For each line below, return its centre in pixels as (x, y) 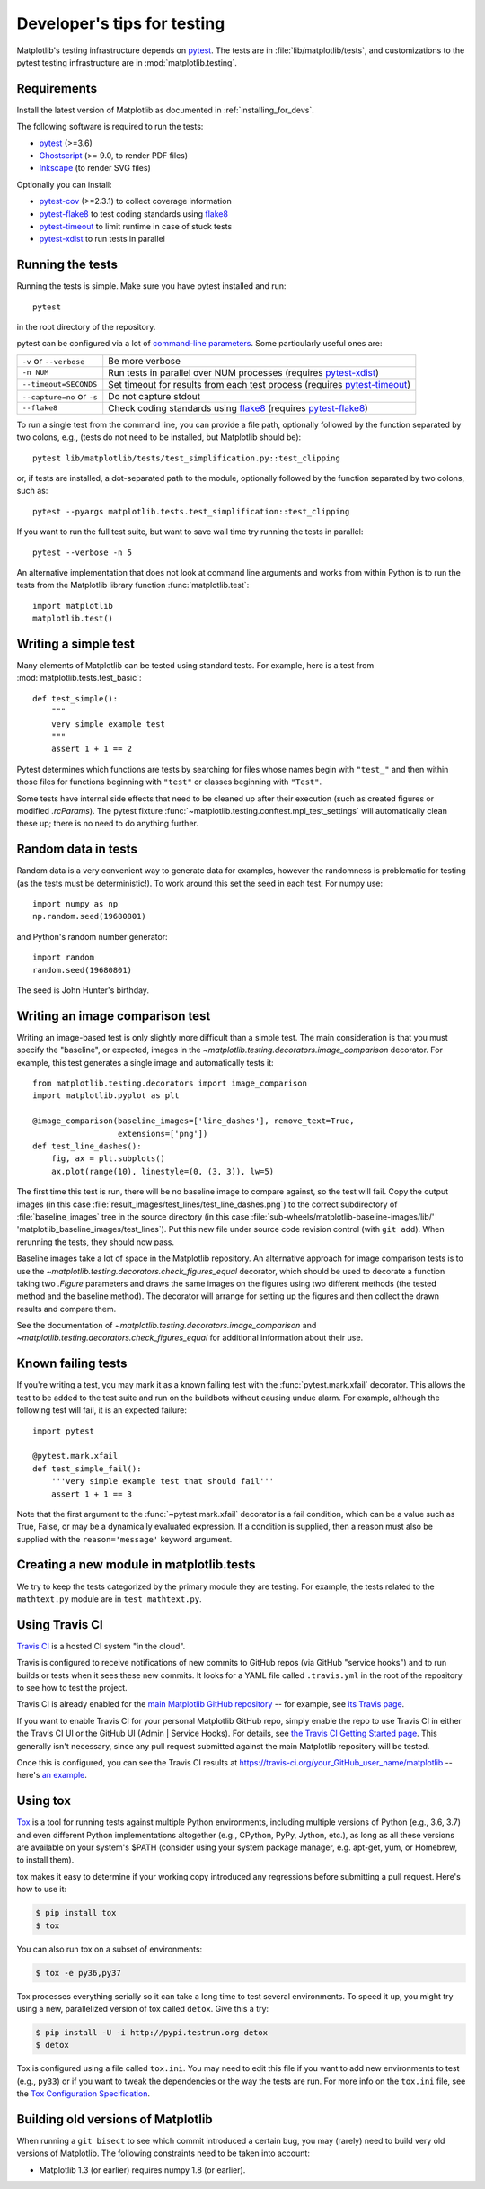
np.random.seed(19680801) (90, 916)
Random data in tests (77, 849)
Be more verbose (145, 361)
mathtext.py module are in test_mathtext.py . (109, 1599)
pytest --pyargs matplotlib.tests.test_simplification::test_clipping (191, 511)
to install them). (45, 1860)
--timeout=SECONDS (60, 384)
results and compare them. (66, 1309)
